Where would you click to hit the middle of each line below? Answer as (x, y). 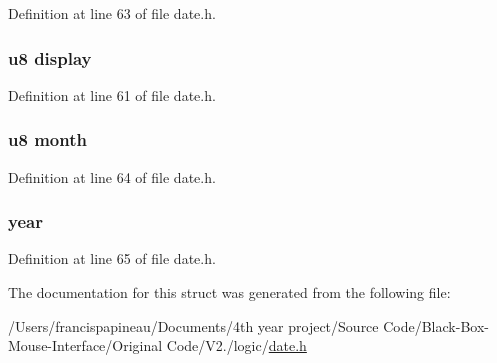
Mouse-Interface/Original (85, 345)
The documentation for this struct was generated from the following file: (229, 292)
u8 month (47, 139)
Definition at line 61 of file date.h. (112, 94)
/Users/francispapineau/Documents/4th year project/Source (193, 325)
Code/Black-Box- (436, 325)
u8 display (50, 57)
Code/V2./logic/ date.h (236, 345)
